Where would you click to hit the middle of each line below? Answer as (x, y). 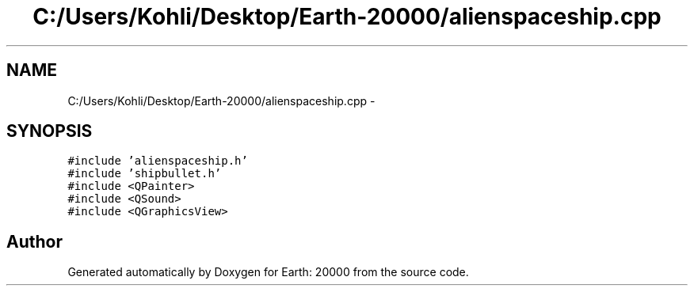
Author (34, 241)
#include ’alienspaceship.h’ (158, 161)
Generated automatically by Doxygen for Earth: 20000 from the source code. (268, 272)
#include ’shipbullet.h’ (145, 174)
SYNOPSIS (50, 131)
